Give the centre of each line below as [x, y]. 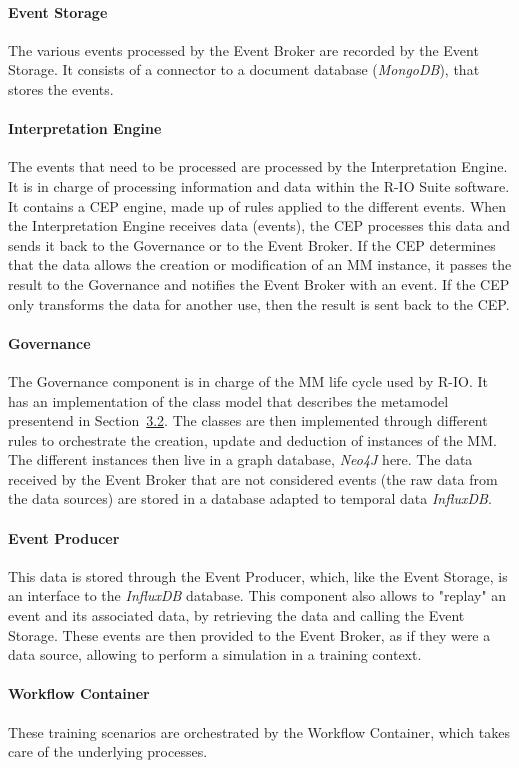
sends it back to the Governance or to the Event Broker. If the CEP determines [252, 244]
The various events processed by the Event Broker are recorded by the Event [243, 49]
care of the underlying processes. [108, 751]
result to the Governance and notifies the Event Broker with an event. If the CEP [259, 283]
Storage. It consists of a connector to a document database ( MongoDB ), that [244, 69]
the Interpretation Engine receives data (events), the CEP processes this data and [259, 225]
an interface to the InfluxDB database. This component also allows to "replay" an [257, 595]
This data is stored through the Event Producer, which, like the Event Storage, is [258, 575]
